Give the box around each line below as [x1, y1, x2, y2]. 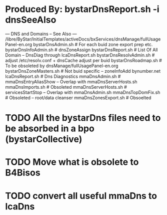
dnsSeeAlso [5, 14, 56, 26]
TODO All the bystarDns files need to [5, 112, 161, 124]
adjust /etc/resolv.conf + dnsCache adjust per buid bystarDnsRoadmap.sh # [5, 57, 162, 63]
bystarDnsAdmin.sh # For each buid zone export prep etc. [33, 41, 153, 47]
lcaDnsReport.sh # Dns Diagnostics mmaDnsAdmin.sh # [5, 73, 121, 79]
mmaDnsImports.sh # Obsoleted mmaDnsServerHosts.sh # [5, 84, 127, 90]
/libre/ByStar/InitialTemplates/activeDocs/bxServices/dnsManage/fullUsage [5, 36, 161, 42]
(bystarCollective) [5, 134, 82, 145]
